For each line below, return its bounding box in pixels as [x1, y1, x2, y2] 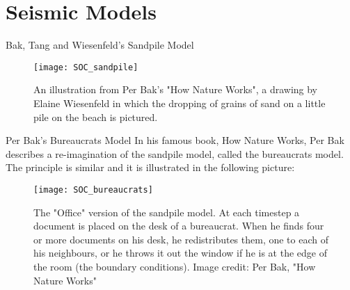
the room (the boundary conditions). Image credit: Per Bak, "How [33, 259, 316, 273]
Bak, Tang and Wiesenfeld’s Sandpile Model [6, 38, 194, 52]
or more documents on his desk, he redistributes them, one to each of [33, 232, 329, 246]
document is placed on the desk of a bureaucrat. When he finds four [33, 218, 324, 233]
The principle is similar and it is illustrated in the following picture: [6, 160, 295, 175]
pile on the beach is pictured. [33, 109, 158, 124]
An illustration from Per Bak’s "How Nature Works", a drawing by [33, 82, 318, 97]
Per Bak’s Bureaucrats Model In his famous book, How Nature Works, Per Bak [6, 133, 344, 147]
